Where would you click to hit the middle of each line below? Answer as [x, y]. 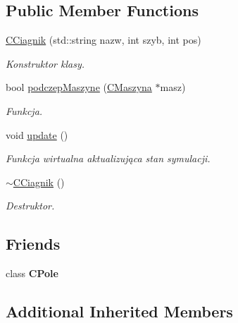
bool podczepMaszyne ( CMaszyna [79, 87]
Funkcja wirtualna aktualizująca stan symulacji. [108, 158]
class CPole [32, 273]
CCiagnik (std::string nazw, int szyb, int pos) [104, 40]
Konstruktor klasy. [45, 63]
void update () [37, 134]
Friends [33, 244]
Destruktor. [30, 206]
